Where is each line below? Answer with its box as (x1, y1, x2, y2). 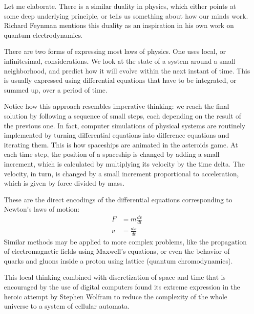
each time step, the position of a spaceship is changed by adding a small (4, 149, 220, 159)
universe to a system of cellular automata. (4, 301, 129, 311)
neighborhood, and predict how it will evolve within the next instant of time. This (4, 65, 250, 75)
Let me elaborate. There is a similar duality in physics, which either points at (4, 1, 236, 11)
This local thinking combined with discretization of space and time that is (4, 272, 226, 282)
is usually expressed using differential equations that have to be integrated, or (4, 75, 236, 85)
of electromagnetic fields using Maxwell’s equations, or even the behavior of (4, 246, 230, 256)
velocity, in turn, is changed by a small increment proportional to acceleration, (4, 168, 239, 178)
